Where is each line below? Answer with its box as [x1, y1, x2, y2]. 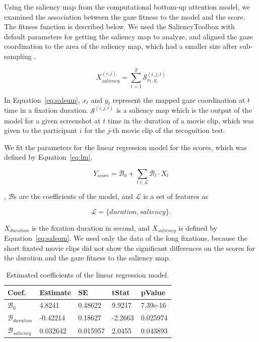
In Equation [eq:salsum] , [4, 94, 80, 105]
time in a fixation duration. [4, 105, 88, 115]
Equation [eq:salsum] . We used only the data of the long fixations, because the [4, 233, 247, 243]
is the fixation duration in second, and [31, 222, 150, 233]
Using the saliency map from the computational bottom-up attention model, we [4, 2, 250, 12]
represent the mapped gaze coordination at [112, 94, 245, 105]
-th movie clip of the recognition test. [110, 125, 226, 135]
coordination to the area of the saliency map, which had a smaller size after [4, 41, 237, 51]
